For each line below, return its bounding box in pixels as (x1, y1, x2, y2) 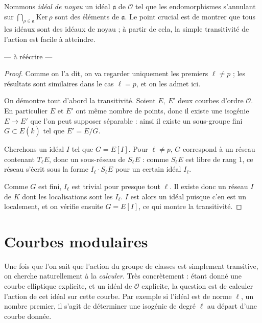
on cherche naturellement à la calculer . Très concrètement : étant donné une (4, 270, 242, 281)
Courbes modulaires (4, 230, 148, 251)
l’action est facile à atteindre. (4, 33, 96, 44)
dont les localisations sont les (22, 191, 113, 201)
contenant (4, 153, 35, 164)
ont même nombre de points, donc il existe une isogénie (76, 105, 249, 116)
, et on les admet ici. (136, 78, 201, 88)
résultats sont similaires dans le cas (4, 78, 114, 88)
